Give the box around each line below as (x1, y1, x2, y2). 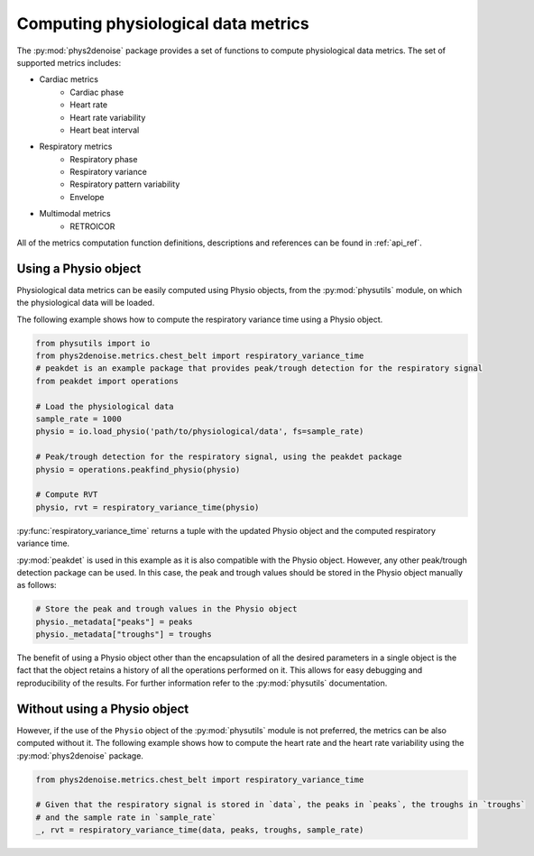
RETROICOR (69, 221, 115, 232)
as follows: (16, 580, 58, 591)
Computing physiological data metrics (16, 14, 310, 33)
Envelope (69, 191, 105, 202)
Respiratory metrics (39, 141, 113, 152)
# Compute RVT (35, 490, 98, 500)
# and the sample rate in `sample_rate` (35, 812, 216, 823)
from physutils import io (35, 338, 151, 348)
